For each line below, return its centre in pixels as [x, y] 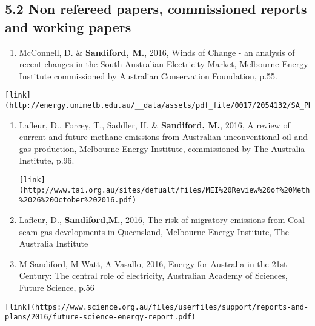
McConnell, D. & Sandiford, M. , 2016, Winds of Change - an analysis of [157, 52]
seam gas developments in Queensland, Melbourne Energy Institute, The [154, 231]
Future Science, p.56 [57, 287]
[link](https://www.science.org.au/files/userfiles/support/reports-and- [157, 307]
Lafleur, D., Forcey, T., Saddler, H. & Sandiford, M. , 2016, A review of [154, 125]
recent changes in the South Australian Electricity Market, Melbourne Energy [164, 64]
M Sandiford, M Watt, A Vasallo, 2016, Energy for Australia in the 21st [153, 263]
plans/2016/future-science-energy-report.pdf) [100, 317]
